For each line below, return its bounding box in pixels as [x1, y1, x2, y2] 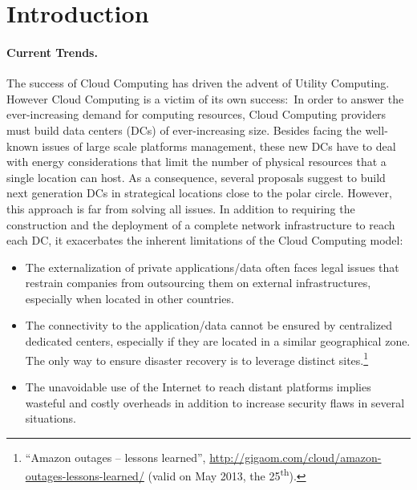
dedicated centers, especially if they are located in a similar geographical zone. [25, 333, 411, 350]
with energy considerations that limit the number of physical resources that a [6, 153, 387, 170]
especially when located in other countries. [25, 290, 234, 306]
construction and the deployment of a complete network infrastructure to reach [6, 216, 395, 233]
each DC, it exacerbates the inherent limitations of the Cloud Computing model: [6, 232, 403, 249]
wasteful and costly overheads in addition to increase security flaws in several [25, 394, 405, 411]
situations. [25, 410, 76, 427]
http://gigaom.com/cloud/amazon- [209, 448, 382, 465]
